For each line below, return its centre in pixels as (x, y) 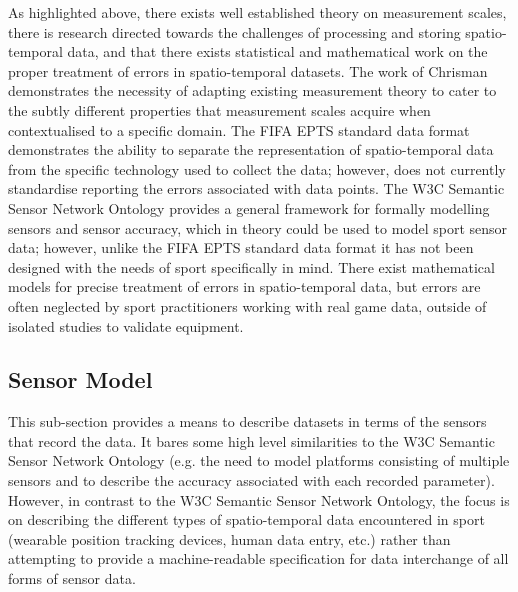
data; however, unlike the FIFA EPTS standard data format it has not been (241, 247)
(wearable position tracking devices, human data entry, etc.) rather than (229, 538)
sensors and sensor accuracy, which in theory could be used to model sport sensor (258, 227)
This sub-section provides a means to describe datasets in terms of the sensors (247, 421)
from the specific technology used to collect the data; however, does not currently (257, 168)
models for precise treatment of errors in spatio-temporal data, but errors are (244, 286)
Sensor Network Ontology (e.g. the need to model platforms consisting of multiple (259, 460)
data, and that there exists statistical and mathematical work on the (277, 51)
